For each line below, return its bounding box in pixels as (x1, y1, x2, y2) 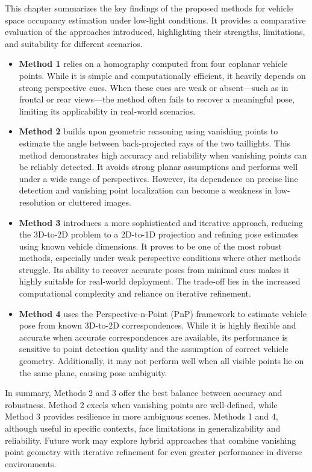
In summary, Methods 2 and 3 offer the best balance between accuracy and (5, 386, 282, 399)
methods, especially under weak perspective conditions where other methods (19, 251, 301, 264)
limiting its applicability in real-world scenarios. (19, 104, 196, 117)
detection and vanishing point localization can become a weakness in (19, 184, 272, 197)
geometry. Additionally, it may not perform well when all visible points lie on (19, 354, 304, 367)
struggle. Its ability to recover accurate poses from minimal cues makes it (19, 263, 290, 275)
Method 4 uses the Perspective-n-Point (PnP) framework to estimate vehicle (19, 307, 307, 319)
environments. (5, 457, 57, 470)
